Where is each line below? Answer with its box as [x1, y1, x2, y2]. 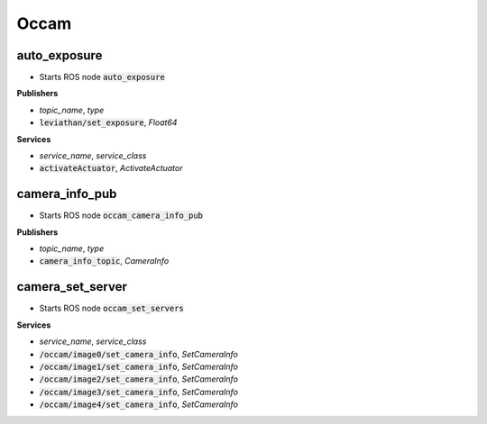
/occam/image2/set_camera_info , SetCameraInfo [39, 374, 239, 384]
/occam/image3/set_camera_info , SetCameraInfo [39, 386, 239, 397]
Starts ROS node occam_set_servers [39, 302, 185, 314]
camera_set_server [16, 279, 128, 294]
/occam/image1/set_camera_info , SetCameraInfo [39, 361, 239, 372]
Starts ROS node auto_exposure [39, 72, 166, 83]
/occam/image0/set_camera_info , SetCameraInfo [39, 348, 239, 359]
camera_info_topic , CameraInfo [39, 256, 170, 266]
